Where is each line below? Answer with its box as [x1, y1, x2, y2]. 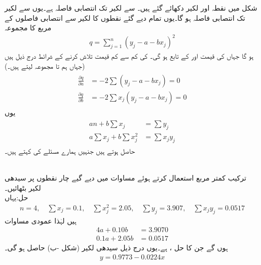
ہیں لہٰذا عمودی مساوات [5, 215, 77, 226]
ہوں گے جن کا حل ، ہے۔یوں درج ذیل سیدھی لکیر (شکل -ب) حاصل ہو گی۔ [5, 242, 228, 253]
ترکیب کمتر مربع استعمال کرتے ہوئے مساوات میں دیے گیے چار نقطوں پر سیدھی [5, 172, 246, 183]
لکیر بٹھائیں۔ [5, 182, 41, 193]
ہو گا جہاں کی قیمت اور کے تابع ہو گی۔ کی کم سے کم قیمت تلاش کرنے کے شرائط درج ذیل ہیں [5, 51, 254, 61]
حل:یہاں [5, 192, 28, 203]
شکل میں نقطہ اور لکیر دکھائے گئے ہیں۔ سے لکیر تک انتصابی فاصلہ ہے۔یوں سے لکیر [5, 3, 257, 13]
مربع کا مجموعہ [5, 22, 52, 33]
